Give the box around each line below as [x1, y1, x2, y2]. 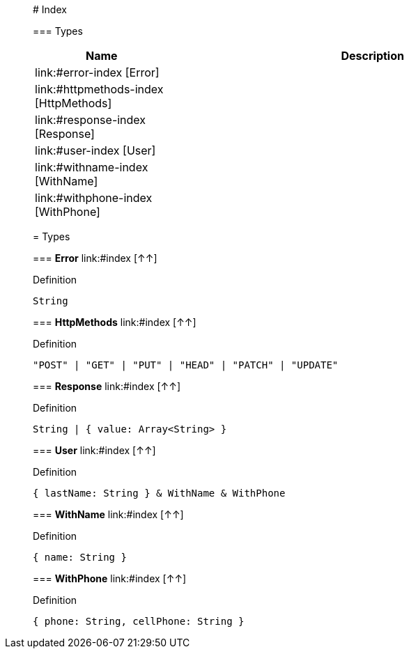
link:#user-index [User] [35, 143, 156, 157]
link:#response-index [35, 113, 146, 127]
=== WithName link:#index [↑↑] [33, 508, 184, 520]
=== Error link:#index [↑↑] [33, 252, 157, 264]
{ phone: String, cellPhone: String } [33, 616, 245, 627]
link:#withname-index [35, 160, 148, 174]
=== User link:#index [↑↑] [33, 444, 156, 456]
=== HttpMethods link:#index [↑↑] [33, 316, 196, 328]
